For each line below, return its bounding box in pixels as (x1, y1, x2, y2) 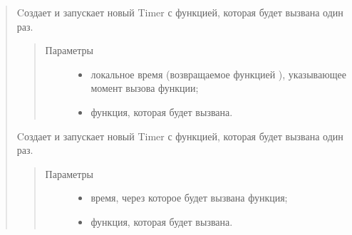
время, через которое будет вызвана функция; (90, 190, 288, 205)
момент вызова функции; (90, 80, 199, 95)
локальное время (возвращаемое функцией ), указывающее (90, 66, 346, 81)
